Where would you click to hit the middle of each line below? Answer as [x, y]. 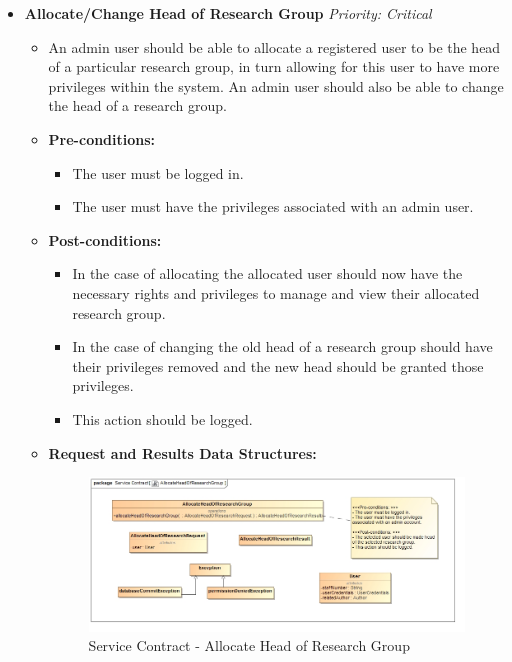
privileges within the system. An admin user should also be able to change [276, 85]
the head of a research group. [137, 105]
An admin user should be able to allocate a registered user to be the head [274, 46]
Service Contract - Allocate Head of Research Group [249, 645]
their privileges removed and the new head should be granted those [278, 365]
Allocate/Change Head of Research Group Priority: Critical [228, 13]
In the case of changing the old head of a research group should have [282, 346]
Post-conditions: [105, 239]
